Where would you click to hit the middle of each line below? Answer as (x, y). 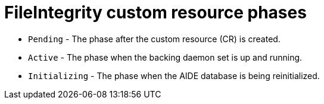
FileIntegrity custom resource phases (155, 12)
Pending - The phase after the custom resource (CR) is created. (154, 39)
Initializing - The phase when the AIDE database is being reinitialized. (174, 75)
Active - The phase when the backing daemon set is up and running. (165, 57)
